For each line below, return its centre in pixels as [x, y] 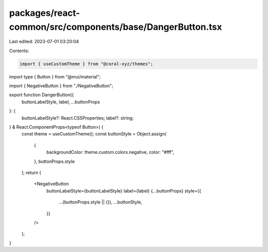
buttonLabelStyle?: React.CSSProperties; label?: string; [78, 118]
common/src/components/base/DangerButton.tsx [116, 27]
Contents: [19, 51]
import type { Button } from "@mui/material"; [55, 76]
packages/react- [45, 13]
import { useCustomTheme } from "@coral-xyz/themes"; [86, 64]
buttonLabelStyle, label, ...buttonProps [61, 102]
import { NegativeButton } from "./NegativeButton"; [61, 86]
